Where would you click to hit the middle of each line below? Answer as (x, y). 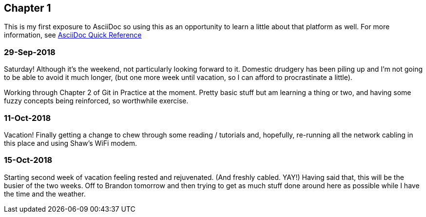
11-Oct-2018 (28, 118)
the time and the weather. (45, 194)
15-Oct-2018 (28, 160)
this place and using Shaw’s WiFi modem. (70, 143)
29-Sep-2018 (30, 52)
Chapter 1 (28, 8)
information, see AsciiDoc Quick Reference (73, 35)
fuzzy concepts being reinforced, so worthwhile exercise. (96, 101)
